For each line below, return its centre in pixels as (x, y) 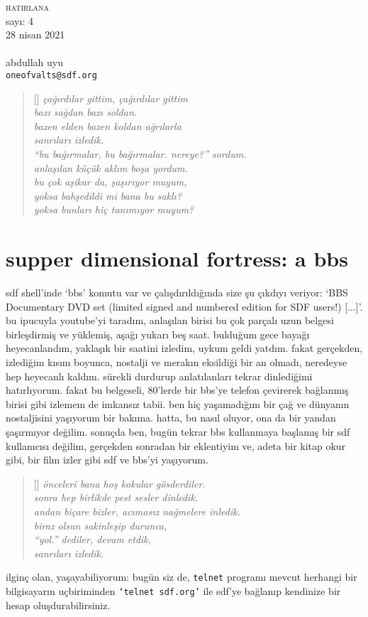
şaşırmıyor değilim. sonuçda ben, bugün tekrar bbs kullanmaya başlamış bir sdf (178, 432)
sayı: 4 (19, 20)
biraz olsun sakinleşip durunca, (100, 525)
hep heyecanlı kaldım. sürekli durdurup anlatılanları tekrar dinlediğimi (159, 376)
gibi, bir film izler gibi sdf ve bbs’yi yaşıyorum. (107, 460)
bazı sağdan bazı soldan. (85, 112)
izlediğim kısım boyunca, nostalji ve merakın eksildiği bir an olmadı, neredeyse (177, 362)
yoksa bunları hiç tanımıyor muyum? (114, 209)
